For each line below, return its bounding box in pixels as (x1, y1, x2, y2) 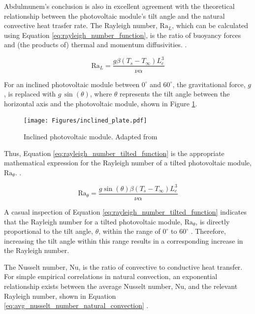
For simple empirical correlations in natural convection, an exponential (4, 271, 218, 282)
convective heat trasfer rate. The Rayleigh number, (4, 20, 158, 31)
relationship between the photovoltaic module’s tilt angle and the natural (4, 10, 225, 21)
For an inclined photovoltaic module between (4, 79, 140, 89)
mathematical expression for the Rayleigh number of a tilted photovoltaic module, (4, 157, 252, 168)
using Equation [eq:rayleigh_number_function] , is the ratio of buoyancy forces (4, 30, 241, 40)
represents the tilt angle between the (120, 89, 230, 99)
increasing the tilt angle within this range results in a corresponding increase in (4, 235, 243, 246)
